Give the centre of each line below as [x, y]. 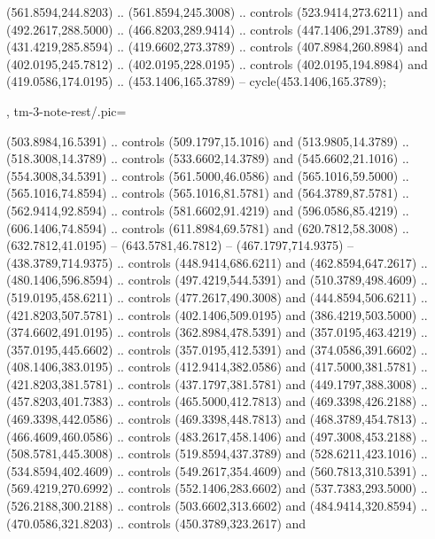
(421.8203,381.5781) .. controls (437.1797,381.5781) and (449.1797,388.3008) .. [217, 383]
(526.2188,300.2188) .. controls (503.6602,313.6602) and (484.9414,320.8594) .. [217, 506]
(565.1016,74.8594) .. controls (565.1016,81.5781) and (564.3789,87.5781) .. [208, 193]
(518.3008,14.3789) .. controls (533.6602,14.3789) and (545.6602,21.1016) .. [208, 158]
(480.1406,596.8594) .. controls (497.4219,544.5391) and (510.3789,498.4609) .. [217, 280]
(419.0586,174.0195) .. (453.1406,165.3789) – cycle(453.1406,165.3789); [196, 81]
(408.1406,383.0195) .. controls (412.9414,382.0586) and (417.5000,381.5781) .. [217, 367]
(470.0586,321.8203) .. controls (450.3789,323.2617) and [156, 523]
